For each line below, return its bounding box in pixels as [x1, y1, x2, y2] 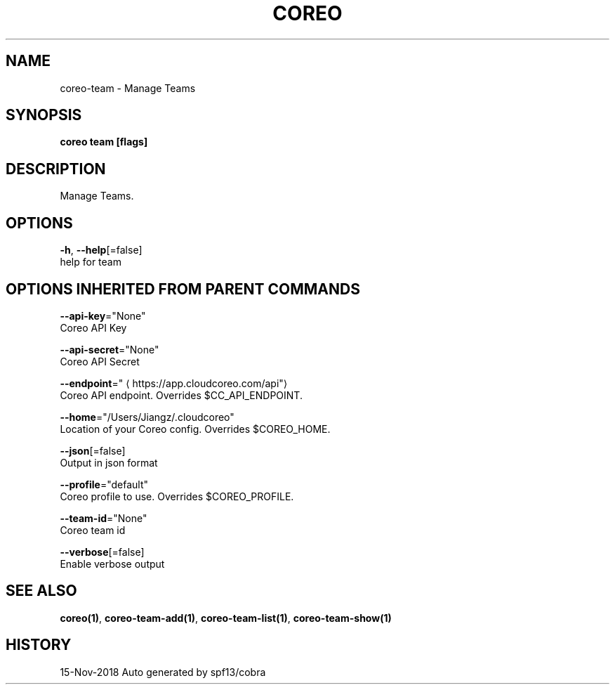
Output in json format [60, 456, 158, 469]
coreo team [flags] [60, 136, 148, 148]
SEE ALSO [6, 582, 77, 600]
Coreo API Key [60, 321, 127, 334]
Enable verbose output [60, 557, 165, 570]
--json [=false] [60, 444, 126, 457]
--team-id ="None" [60, 512, 147, 524]
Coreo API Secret [60, 355, 140, 367]
